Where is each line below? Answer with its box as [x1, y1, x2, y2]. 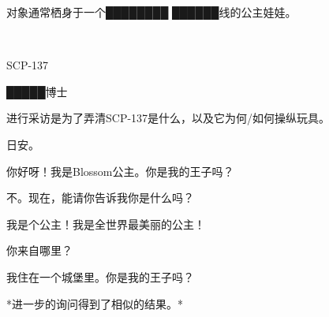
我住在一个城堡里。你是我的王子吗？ [6, 268, 194, 285]
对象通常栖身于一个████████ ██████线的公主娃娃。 [6, 4, 297, 20]
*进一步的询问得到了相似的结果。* [6, 295, 183, 311]
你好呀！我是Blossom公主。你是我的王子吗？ [6, 162, 234, 179]
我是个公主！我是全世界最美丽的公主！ [6, 215, 205, 232]
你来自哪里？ [6, 242, 73, 259]
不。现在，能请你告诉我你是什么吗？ [6, 189, 194, 206]
